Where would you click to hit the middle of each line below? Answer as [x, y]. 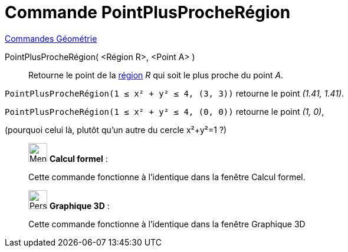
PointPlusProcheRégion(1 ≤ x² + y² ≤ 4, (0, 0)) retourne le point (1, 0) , [165, 111]
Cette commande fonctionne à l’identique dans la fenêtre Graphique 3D [167, 224]
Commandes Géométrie [51, 38]
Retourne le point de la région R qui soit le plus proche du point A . [156, 75]
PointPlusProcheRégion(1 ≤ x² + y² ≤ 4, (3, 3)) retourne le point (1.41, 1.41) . [175, 93]
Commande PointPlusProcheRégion [148, 12]
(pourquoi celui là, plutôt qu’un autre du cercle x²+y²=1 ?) [116, 130]
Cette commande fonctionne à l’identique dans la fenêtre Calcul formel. [167, 177]
